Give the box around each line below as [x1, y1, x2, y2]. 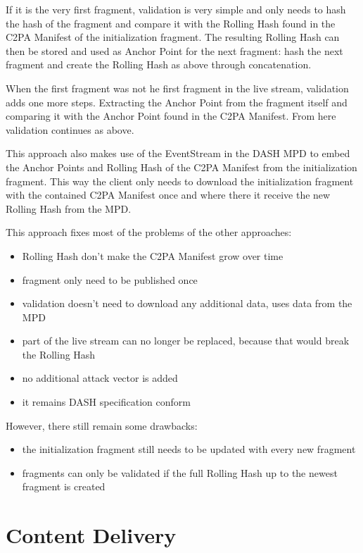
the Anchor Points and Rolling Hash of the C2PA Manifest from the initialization [6, 159, 357, 174]
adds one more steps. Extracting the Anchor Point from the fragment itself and [6, 94, 348, 109]
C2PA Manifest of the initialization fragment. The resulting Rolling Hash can [6, 30, 340, 44]
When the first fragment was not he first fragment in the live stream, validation [6, 80, 349, 95]
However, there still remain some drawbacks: [6, 418, 198, 433]
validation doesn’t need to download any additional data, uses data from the [22, 296, 352, 311]
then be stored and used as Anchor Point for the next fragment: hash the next [6, 43, 343, 58]
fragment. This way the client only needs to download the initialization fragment [6, 173, 354, 188]
